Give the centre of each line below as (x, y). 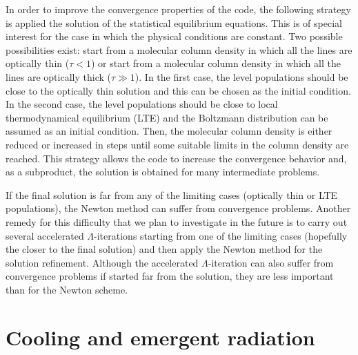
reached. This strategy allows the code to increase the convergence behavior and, (176, 158)
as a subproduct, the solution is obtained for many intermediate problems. (163, 172)
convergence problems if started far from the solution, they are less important (170, 276)
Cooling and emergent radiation (160, 337)
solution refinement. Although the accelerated (102, 262)
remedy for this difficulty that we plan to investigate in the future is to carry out (177, 221)
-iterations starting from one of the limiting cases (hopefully (221, 235)
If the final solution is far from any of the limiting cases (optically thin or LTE (172, 194)
